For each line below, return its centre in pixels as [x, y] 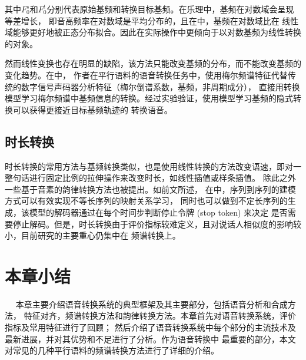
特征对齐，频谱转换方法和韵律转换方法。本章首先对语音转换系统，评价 [160, 316]
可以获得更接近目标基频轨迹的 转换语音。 [92, 109]
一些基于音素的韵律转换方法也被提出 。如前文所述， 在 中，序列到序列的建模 [150, 189]
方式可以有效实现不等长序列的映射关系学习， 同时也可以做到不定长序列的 [146, 201]
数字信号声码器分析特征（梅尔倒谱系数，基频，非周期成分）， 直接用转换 [160, 86]
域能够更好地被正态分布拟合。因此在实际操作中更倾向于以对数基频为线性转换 [153, 32]
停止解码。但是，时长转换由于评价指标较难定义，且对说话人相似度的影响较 [157, 224]
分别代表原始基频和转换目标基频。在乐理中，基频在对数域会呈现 [170, 9]
